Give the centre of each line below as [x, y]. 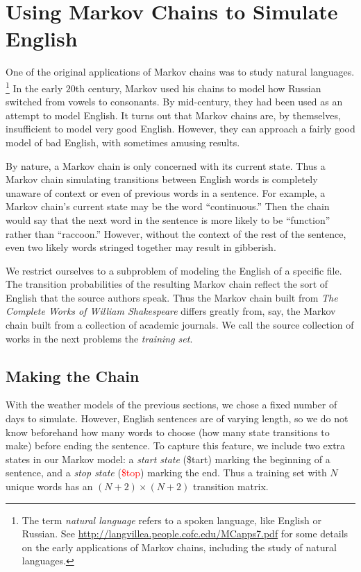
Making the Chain [73, 375]
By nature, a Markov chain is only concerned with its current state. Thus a [166, 165]
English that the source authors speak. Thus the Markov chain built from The [172, 297]
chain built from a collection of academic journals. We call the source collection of [180, 325]
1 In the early [34, 87]
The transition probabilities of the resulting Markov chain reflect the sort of [167, 284]
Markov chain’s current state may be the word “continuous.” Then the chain [168, 206]
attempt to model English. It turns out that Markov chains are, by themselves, [173, 115]
